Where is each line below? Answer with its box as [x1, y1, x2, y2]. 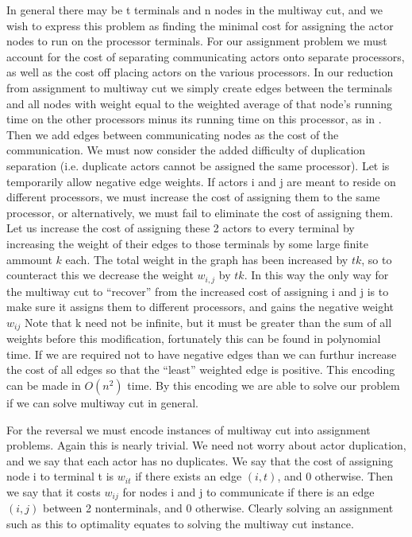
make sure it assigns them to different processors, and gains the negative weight [6, 298, 394, 315]
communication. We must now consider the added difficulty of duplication [6, 142, 366, 158]
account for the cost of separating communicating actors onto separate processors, [6, 48, 405, 64]
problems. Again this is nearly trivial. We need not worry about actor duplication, [6, 437, 406, 453]
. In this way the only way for [244, 267, 389, 283]
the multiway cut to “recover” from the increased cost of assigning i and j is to [6, 282, 389, 299]
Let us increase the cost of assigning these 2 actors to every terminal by [6, 220, 355, 236]
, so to [361, 251, 392, 267]
